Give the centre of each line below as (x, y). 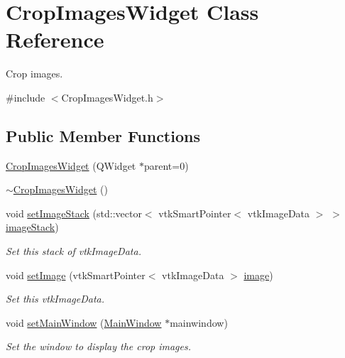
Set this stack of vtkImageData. (73, 251)
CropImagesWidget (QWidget (71, 165)
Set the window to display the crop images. (99, 346)
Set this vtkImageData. (55, 299)
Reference (55, 39)
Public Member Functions (103, 135)
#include (26, 97)
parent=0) (166, 165)
